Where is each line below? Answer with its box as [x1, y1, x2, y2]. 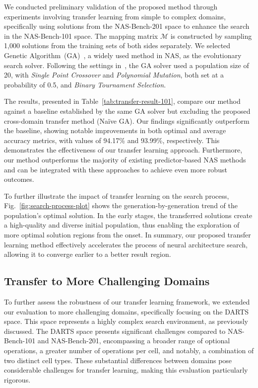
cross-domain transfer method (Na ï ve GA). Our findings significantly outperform [4, 115, 250, 126]
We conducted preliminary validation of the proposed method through [4, 1, 218, 11]
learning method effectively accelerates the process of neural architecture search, [4, 239, 248, 249]
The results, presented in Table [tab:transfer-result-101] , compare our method [4, 96, 241, 106]
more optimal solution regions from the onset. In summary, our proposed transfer [4, 230, 251, 240]
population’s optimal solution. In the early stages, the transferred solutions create [4, 210, 253, 220]
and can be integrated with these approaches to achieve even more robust [4, 164, 227, 174]
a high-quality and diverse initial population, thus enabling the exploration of [4, 220, 240, 230]
